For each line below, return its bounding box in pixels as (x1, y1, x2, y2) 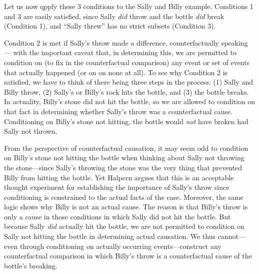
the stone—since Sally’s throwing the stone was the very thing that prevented (4, 162, 242, 172)
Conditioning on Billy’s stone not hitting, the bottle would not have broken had (4, 116, 248, 126)
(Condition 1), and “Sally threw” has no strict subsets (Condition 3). (4, 21, 216, 31)
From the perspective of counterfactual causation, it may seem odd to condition (4, 142, 248, 153)
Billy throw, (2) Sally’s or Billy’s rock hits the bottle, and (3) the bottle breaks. (4, 86, 249, 97)
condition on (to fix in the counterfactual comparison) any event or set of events (4, 57, 250, 67)
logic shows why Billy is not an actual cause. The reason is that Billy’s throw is (4, 201, 248, 212)
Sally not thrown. (4, 126, 57, 136)
